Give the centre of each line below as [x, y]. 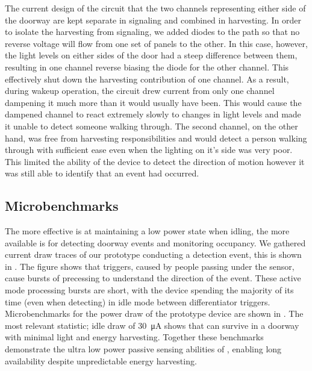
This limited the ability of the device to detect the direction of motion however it [155, 161]
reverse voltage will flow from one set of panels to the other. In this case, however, [156, 43]
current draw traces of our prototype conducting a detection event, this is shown [153, 254]
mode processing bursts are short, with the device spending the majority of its [149, 290]
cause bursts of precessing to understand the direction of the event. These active [153, 278]
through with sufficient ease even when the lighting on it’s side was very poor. [149, 150]
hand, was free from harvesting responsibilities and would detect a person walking [156, 138]
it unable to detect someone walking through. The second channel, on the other [151, 126]
